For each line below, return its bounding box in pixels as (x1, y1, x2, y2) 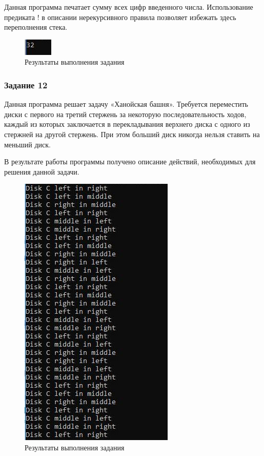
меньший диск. (4, 139, 51, 149)
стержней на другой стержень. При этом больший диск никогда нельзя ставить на (4, 128, 260, 139)
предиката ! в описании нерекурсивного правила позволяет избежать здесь (4, 11, 236, 22)
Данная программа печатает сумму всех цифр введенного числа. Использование (4, 2, 253, 12)
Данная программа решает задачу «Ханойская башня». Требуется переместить (4, 99, 248, 109)
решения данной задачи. (4, 166, 79, 177)
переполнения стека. (4, 22, 68, 32)
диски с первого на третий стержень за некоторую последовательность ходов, (4, 108, 247, 119)
